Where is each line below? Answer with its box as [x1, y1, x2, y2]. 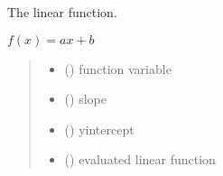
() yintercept [64, 119, 135, 138]
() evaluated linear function [64, 150, 216, 169]
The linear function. [7, 3, 117, 21]
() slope [64, 89, 107, 108]
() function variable [64, 59, 172, 78]
